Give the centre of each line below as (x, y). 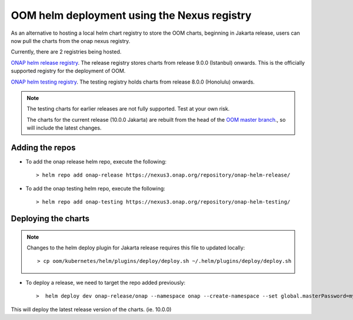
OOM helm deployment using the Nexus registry (131, 15)
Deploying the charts (50, 219)
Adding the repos (43, 147)
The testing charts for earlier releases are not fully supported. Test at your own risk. (128, 109)
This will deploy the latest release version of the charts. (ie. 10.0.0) (91, 309)
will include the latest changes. (64, 128)
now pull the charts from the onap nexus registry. (71, 41)
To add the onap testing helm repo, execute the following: (96, 188)
